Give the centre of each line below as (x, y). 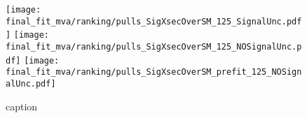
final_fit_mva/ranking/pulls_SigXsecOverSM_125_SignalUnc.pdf (154, 21)
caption (22, 106)
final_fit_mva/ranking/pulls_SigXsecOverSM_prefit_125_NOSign (154, 72)
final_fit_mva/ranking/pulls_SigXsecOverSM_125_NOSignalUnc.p (154, 46)
